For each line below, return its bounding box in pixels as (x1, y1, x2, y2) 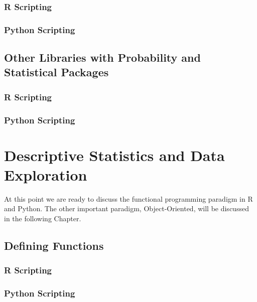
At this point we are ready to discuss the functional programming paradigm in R (4, 193, 253, 204)
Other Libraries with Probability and (4, 50, 201, 65)
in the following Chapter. (4, 213, 81, 224)
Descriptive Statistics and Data (4, 144, 225, 165)
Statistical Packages (4, 64, 109, 80)
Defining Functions (4, 238, 104, 253)
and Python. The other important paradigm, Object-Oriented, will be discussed (4, 203, 249, 214)
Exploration (4, 164, 87, 185)
